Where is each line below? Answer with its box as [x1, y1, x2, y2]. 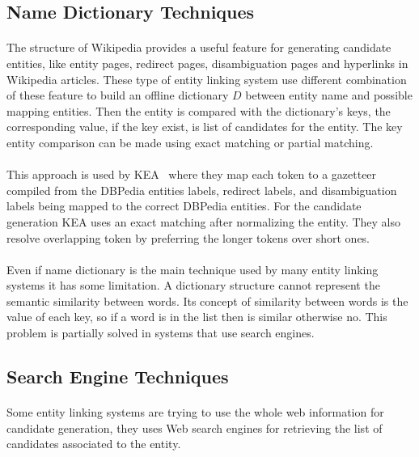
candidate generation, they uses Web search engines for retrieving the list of [6, 419, 383, 436]
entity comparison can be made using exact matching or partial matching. [6, 133, 374, 150]
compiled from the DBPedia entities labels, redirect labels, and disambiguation [6, 181, 397, 198]
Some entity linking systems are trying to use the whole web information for [6, 404, 384, 421]
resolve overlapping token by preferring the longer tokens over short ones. [6, 229, 370, 246]
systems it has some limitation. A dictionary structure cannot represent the [6, 277, 380, 294]
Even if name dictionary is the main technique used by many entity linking [6, 260, 379, 277]
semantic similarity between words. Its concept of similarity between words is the [6, 292, 408, 309]
